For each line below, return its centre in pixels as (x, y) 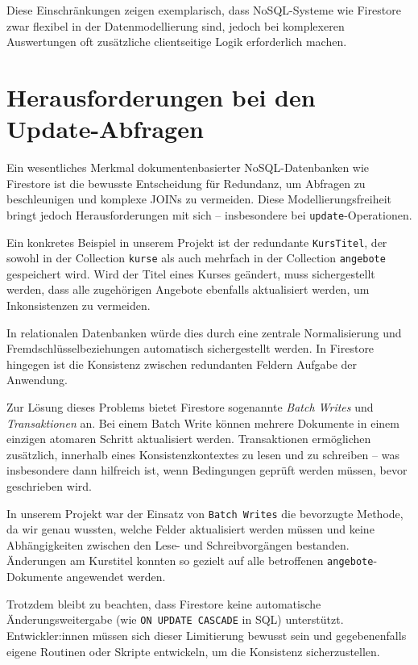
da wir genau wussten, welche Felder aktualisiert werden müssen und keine (190, 529)
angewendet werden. (116, 577)
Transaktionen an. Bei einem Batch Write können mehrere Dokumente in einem (203, 422)
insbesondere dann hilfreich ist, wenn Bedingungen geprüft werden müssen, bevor (207, 470)
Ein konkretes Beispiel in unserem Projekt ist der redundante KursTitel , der (197, 242)
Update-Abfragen (105, 129)
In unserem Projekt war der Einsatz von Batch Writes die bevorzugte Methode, (205, 513)
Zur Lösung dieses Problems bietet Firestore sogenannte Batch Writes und (190, 407)
